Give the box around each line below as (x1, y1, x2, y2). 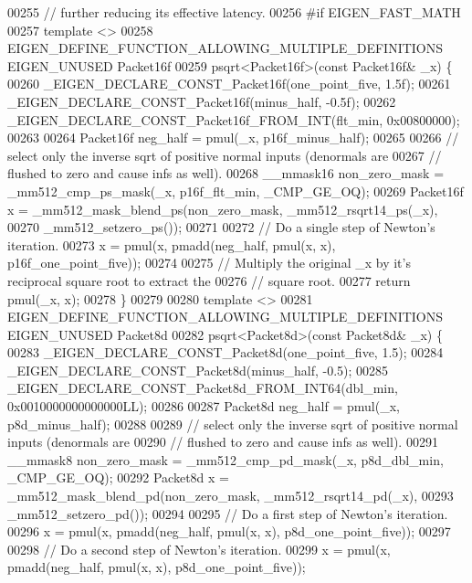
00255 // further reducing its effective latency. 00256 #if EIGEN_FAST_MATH (7, 3, 461, 21)
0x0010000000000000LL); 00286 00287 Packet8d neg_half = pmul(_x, (7, 397, 400, 416)
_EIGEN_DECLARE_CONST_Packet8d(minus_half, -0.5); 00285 (7, 360, 389, 379)
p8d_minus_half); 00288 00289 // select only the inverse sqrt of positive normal (7, 414, 458, 433)
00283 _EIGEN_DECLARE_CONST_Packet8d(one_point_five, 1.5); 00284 (7, 343, 444, 362)
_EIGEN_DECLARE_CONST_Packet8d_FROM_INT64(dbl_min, (7, 378, 398, 397)
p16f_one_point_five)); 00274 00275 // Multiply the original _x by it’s (7, 253, 411, 272)
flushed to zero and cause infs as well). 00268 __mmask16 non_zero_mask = (7, 164, 445, 183)
